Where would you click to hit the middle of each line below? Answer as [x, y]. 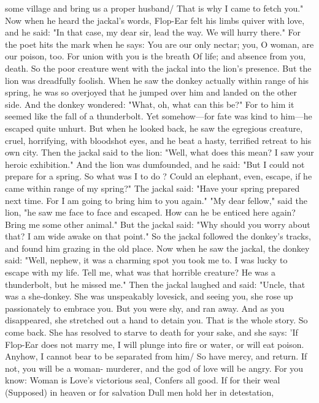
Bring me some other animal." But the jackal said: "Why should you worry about [158, 224]
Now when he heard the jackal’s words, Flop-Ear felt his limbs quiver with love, [155, 20]
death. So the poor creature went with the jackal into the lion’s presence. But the [158, 68]
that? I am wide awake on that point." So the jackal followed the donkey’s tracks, [158, 236]
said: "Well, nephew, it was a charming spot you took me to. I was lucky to [146, 260]
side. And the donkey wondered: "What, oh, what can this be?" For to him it [150, 104]
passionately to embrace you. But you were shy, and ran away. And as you [145, 308]
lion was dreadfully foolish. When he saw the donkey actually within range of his [157, 80]
